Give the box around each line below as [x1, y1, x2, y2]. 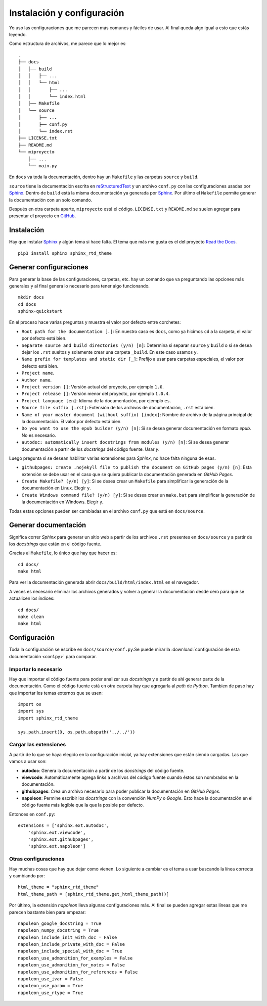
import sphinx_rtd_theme [18, 715, 78, 721]
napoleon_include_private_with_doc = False [18, 942, 125, 947]
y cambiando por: [9, 872, 45, 878]
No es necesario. [21, 432, 56, 438]
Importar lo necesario [9, 666, 62, 672]
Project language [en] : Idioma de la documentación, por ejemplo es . [21, 397, 171, 403]
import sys [18, 708, 44, 714]
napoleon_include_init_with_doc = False [18, 934, 117, 940]
